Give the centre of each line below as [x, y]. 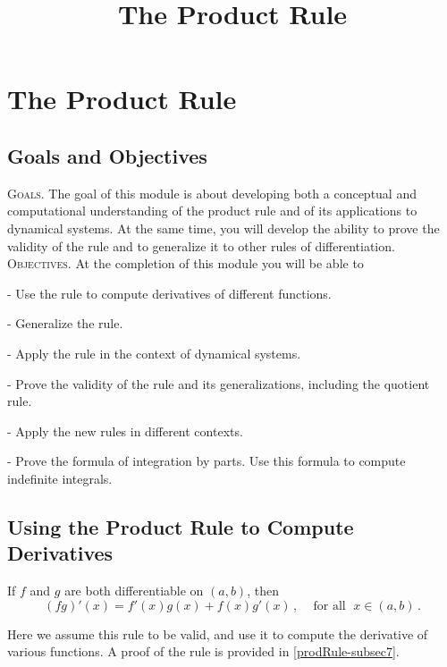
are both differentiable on [134, 591]
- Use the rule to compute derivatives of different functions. [169, 293]
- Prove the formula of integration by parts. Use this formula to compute [207, 461]
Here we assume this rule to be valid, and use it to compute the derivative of [218, 633]
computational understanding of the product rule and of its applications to [212, 211]
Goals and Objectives [107, 155]
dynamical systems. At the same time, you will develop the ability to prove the [223, 228]
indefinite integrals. [60, 478]
